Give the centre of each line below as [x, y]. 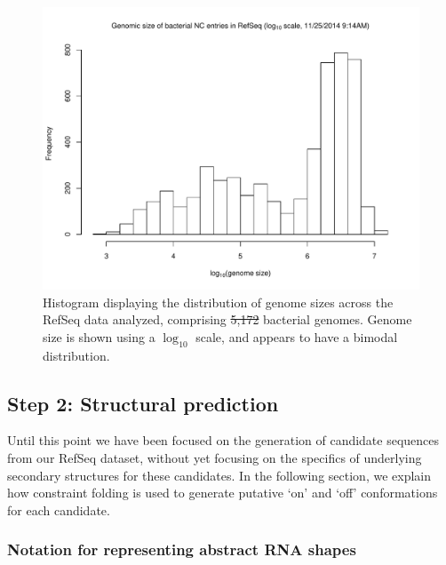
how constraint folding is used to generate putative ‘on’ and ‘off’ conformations [223, 493]
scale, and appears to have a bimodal [297, 336]
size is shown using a [99, 336]
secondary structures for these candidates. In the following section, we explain [219, 475]
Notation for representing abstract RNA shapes [182, 549]
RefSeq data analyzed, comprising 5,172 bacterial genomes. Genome [227, 319]
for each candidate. [59, 509]
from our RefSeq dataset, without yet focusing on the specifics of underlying [215, 457]
